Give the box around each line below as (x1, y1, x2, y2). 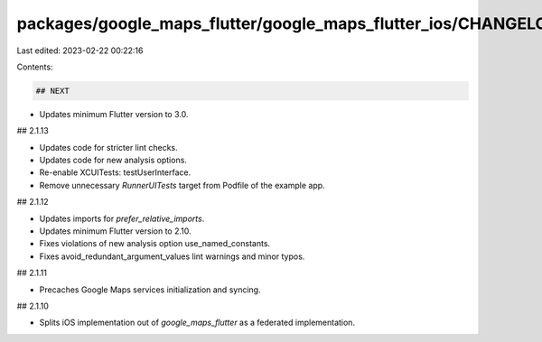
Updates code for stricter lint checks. (39, 142, 178, 153)
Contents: (16, 61, 53, 72)
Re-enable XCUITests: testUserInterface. (39, 167, 192, 178)
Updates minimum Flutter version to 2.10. (39, 226, 192, 236)
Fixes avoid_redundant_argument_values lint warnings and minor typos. (39, 251, 305, 262)
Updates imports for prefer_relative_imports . (39, 213, 205, 224)
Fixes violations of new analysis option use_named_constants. (39, 238, 271, 249)
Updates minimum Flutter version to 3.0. (39, 108, 189, 119)
